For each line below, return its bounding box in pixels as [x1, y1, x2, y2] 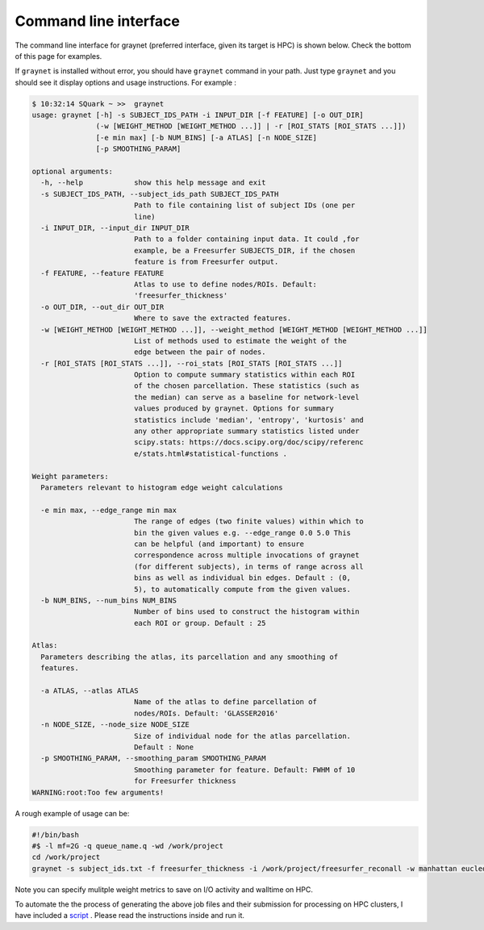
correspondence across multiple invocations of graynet [133, 551, 360, 560]
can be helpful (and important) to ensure [133, 539, 305, 548]
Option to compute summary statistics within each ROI [133, 370, 356, 379]
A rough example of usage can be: [15, 808, 130, 818]
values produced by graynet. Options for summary [133, 404, 335, 413]
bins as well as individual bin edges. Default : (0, [133, 573, 351, 582]
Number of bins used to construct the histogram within [133, 607, 360, 616]
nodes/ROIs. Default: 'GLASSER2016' [133, 708, 279, 718]
